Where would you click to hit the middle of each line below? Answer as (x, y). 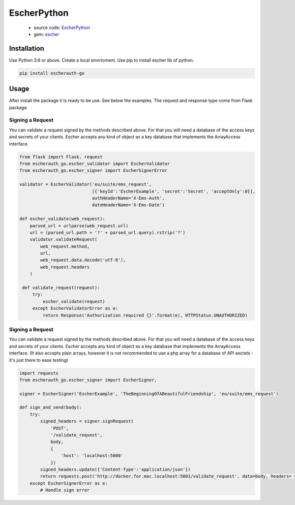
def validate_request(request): (61, 288)
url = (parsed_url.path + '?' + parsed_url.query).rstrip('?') (108, 232)
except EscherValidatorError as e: (75, 308)
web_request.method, (65, 246)
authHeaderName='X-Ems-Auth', (128, 198)
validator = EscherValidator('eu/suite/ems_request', (86, 184)
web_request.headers (65, 267)
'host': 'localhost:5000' (92, 456)
